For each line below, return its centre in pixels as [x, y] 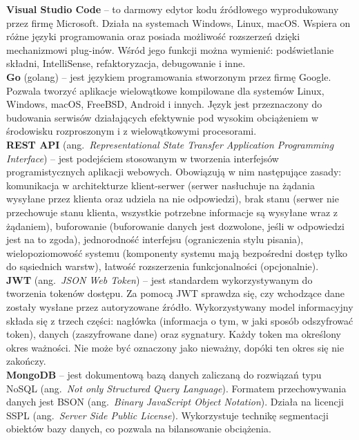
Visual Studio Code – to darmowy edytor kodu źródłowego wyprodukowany [173, 9]
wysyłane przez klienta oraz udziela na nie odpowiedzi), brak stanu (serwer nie [173, 199]
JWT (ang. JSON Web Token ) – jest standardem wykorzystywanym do [159, 279]
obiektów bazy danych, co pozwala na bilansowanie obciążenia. [139, 429]
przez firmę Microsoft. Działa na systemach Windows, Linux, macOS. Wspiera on [178, 22]
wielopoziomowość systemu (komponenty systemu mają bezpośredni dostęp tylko [177, 252]
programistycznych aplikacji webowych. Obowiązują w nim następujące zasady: [174, 172]
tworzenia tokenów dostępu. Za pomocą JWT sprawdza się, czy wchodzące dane [176, 293]
